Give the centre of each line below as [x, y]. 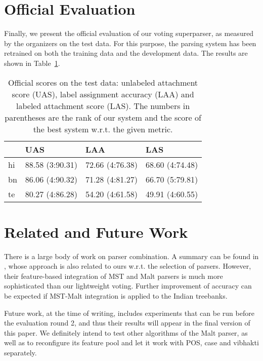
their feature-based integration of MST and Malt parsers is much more [114, 276]
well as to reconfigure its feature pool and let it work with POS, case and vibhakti [131, 342]
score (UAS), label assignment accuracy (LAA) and [103, 94]
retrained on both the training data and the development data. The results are [126, 53]
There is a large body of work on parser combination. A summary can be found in [131, 256]
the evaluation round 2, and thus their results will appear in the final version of [127, 323]
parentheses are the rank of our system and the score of [103, 117]
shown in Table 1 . [32, 63]
